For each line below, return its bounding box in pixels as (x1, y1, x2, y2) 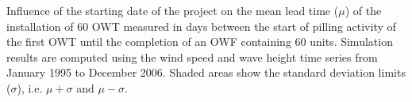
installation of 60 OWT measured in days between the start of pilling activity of (6, 17, 396, 34)
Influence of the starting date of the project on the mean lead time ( (6, 2, 339, 18)
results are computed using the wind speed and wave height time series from (6, 48, 378, 65)
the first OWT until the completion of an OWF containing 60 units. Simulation (6, 33, 393, 50)
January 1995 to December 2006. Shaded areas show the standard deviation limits (6, 64, 406, 81)
